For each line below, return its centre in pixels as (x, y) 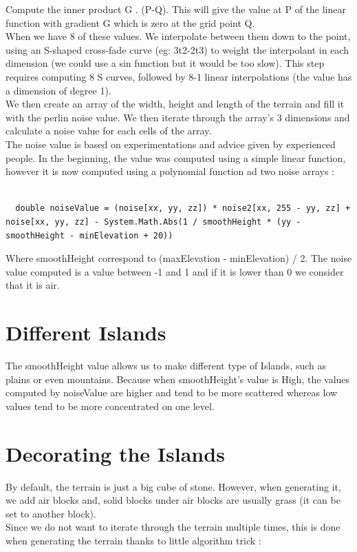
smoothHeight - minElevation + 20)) (89, 235)
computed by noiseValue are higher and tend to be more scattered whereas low (172, 392)
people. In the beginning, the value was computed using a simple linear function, (176, 157)
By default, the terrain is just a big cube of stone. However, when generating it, (173, 486)
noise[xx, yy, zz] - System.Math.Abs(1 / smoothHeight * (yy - (153, 222)
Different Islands (86, 333)
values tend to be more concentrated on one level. (110, 406)
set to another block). (51, 513)
